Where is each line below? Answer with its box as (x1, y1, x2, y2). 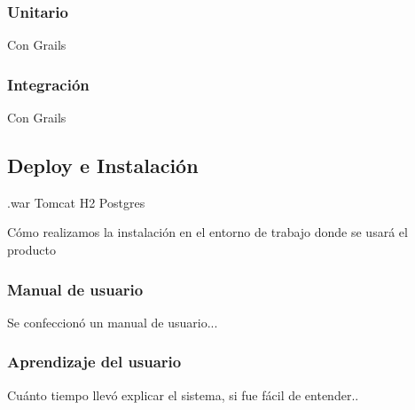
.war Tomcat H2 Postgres (7, 193, 145, 211)
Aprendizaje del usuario (7, 351, 182, 373)
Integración (7, 73, 90, 95)
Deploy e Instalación (7, 152, 199, 179)
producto (7, 240, 56, 259)
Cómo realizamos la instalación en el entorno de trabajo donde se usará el (7, 223, 408, 241)
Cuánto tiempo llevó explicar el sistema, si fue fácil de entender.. (7, 385, 359, 404)
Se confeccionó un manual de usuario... (7, 312, 218, 331)
